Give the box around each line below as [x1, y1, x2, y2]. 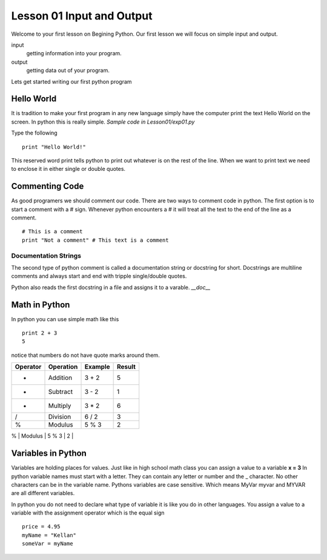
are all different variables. [11, 490, 75, 497]
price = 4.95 [22, 523, 61, 530]
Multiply [48, 402, 71, 410]
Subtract [48, 388, 73, 396]
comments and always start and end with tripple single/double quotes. [11, 273, 187, 280]
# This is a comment [22, 228, 83, 235]
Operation [48, 362, 78, 371]
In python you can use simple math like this [11, 315, 119, 322]
